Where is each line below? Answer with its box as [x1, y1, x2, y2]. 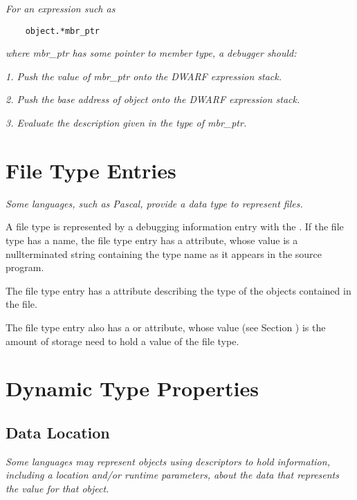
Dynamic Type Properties [6, 374, 259, 402]
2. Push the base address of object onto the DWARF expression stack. [6, 92, 300, 107]
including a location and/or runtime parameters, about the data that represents [6, 467, 339, 482]
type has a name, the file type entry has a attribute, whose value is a [6, 232, 298, 247]
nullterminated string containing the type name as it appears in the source [6, 246, 322, 261]
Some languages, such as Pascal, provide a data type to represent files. [6, 196, 303, 210]
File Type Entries [6, 156, 176, 184]
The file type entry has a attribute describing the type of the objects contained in [6, 283, 351, 297]
